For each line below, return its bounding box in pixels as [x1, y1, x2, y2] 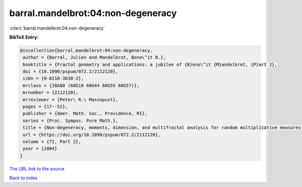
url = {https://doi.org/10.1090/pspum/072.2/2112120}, [23, 132, 161, 137]
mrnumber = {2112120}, [23, 90, 79, 95]
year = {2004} [23, 146, 57, 151]
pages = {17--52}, [23, 104, 68, 110]
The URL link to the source [9, 165, 65, 171]
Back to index [9, 175, 38, 181]
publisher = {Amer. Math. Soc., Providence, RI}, [23, 111, 148, 116]
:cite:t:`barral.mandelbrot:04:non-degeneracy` [9, 25, 105, 31]
